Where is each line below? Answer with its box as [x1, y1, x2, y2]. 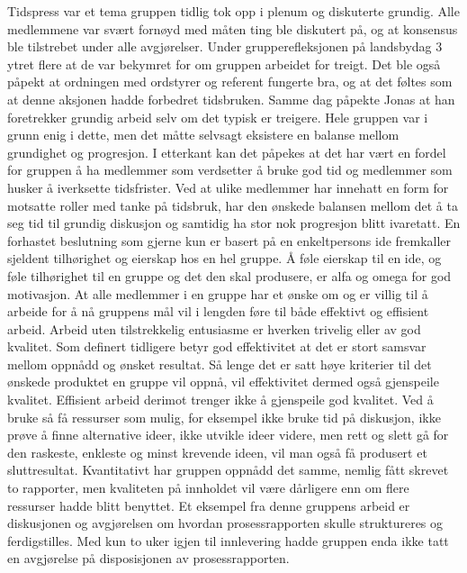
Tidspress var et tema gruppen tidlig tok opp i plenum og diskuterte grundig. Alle [7, 2, 460, 20]
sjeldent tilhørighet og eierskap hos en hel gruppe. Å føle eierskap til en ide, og [7, 249, 442, 268]
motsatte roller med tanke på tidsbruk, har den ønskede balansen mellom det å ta [7, 196, 458, 214]
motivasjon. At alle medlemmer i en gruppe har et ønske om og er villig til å [7, 284, 428, 303]
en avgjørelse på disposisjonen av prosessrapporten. [7, 549, 290, 568]
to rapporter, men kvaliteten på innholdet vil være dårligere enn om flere [7, 478, 409, 497]
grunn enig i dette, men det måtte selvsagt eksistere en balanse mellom [7, 125, 400, 144]
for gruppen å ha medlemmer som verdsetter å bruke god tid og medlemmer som [7, 160, 453, 179]
